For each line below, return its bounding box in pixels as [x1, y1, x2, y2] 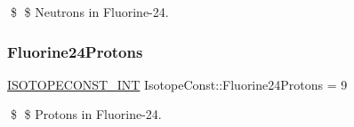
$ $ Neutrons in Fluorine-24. [10, 3, 169, 20]
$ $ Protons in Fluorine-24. [10, 105, 162, 123]
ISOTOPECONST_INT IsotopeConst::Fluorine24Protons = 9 [7, 75, 348, 93]
